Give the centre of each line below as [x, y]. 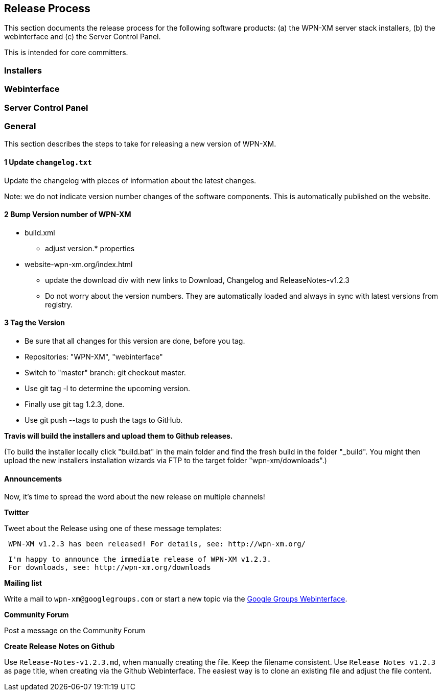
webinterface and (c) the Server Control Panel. [83, 37]
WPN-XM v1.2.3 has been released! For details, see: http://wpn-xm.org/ [157, 544]
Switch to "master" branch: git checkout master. [105, 372]
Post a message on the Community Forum [75, 631]
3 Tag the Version [35, 323]
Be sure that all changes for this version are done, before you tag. [135, 341]
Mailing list [23, 583]
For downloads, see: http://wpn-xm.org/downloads [110, 568]
